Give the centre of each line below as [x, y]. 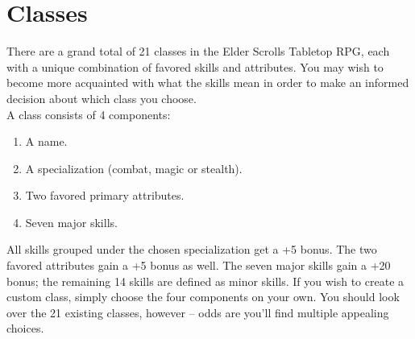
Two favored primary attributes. [105, 195]
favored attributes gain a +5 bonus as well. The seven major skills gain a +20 [199, 265]
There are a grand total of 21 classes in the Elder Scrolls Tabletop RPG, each [198, 51]
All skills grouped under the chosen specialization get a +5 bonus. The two [192, 249]
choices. [25, 328]
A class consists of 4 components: [89, 114]
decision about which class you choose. [102, 98]
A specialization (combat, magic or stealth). [134, 168]
